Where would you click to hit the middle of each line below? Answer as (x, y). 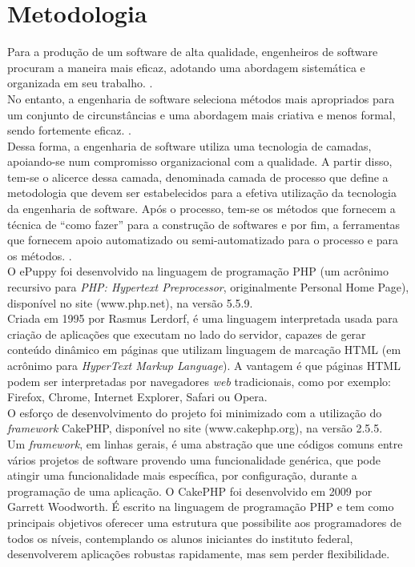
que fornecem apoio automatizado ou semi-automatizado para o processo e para (203, 240)
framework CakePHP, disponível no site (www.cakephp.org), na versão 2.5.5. (195, 428)
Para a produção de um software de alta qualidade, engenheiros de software (193, 52)
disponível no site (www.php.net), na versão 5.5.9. (130, 302)
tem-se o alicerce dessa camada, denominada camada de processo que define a (198, 177)
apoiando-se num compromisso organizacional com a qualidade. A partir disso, (200, 161)
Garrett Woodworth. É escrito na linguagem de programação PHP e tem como (201, 507)
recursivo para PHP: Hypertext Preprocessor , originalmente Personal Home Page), (208, 287)
